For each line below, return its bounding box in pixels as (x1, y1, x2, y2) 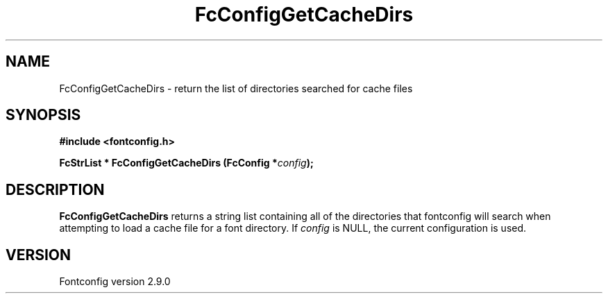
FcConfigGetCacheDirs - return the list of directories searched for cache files (59, 82, 413, 94)
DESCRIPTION (6, 180, 105, 198)
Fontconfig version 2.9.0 (59, 275, 171, 288)
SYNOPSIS (6, 106, 81, 124)
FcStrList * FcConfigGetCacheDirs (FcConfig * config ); (59, 157, 314, 169)
